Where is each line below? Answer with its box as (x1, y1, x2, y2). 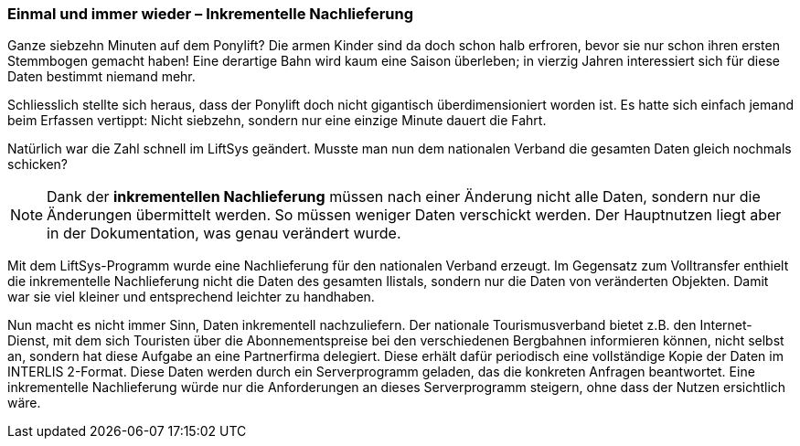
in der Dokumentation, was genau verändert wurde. (47, 224, 401, 243)
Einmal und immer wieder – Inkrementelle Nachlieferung (7, 5, 414, 23)
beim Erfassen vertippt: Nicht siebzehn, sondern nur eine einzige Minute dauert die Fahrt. (7, 112, 547, 129)
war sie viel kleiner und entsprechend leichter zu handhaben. (7, 289, 375, 305)
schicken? (7, 156, 69, 173)
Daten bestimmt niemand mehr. (7, 69, 196, 85)
